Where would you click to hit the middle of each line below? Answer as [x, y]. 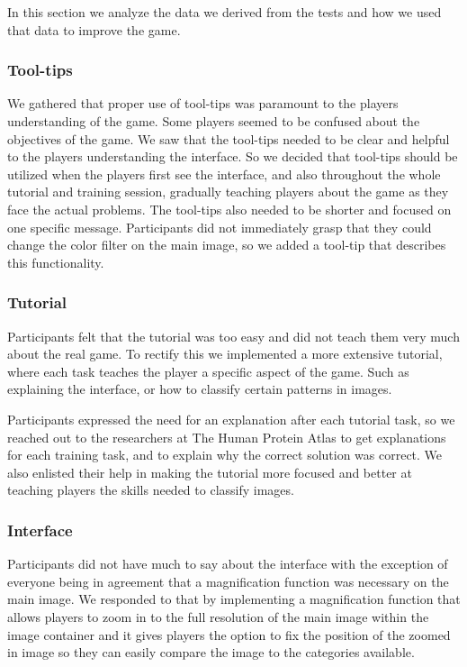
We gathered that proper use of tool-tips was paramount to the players [203, 103]
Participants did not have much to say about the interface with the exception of [228, 564]
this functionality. [56, 262]
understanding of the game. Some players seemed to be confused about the [214, 121]
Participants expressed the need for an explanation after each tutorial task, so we [231, 419]
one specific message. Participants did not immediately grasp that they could [220, 227]
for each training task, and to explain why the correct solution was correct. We [225, 455]
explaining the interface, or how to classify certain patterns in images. [200, 389]
